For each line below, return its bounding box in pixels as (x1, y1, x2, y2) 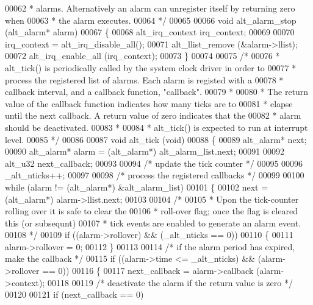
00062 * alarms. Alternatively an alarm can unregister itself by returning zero (5, 2, 295, 14)
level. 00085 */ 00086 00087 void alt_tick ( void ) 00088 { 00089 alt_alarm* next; (5, 133, 307, 145)
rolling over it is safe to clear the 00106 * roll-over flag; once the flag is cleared (5, 205, 298, 217)
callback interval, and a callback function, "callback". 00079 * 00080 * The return (5, 85, 309, 98)
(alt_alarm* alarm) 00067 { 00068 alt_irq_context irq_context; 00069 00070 (5, 26, 295, 38)
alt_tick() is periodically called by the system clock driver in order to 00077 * (5, 61, 297, 74)
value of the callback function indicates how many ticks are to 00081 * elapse (5, 97, 293, 110)
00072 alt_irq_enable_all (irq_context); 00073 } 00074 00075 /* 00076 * (5, 49, 280, 62)
